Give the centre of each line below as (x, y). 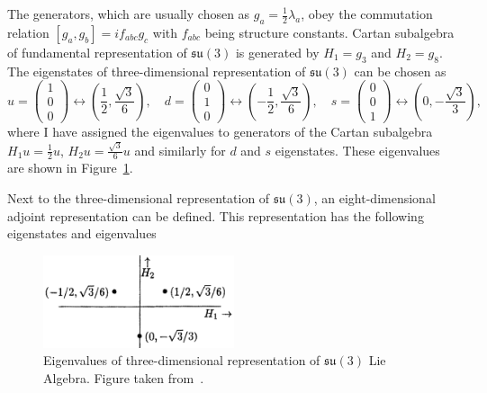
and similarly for (180, 150)
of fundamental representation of (97, 52)
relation (28, 32)
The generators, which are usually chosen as (129, 13)
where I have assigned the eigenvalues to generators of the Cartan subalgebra (220, 132)
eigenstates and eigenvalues (82, 233)
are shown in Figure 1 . (70, 168)
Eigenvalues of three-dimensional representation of (182, 360)
